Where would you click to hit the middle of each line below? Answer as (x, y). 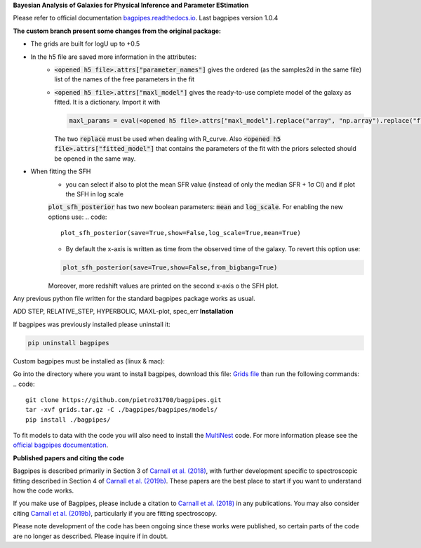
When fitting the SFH (61, 171)
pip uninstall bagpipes (69, 343)
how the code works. (44, 490)
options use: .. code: (78, 217)
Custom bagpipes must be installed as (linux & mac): (89, 361)
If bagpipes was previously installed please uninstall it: (92, 324)
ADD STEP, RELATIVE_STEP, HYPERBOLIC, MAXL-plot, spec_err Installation (123, 312)
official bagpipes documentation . (61, 445)
